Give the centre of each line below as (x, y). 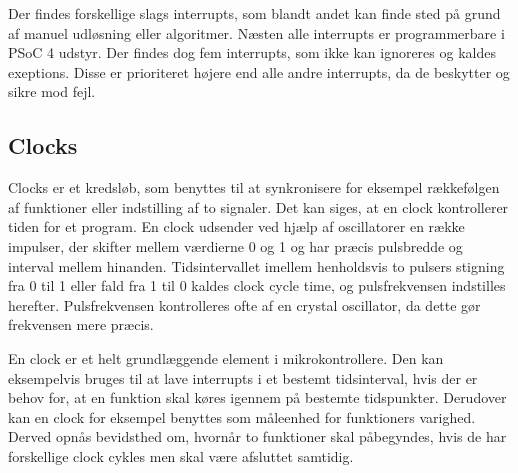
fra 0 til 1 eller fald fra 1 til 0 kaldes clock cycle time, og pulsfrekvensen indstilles (257, 285)
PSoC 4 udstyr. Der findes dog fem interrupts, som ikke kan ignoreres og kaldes (252, 52)
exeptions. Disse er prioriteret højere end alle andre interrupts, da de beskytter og (259, 71)
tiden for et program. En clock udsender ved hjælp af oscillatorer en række (236, 226)
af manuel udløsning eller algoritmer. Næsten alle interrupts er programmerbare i (256, 32)
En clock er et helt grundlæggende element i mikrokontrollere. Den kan (226, 357)
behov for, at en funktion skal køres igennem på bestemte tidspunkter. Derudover (257, 397)
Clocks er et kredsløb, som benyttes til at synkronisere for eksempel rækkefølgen (254, 187)
